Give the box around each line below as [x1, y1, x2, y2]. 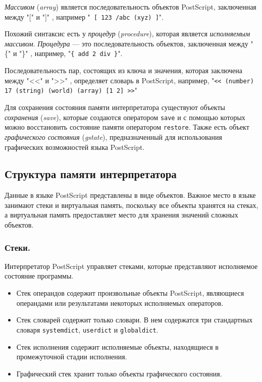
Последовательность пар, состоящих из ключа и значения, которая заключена [5, 65, 243, 76]
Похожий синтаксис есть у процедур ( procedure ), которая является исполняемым [5, 28, 250, 39]
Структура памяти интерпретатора [5, 166, 177, 182]
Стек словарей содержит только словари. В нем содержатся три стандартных [16, 314, 253, 325]
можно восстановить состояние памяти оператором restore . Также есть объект [5, 122, 249, 132]
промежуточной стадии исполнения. [16, 351, 127, 362]
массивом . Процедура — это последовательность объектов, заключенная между [5, 38, 248, 48]
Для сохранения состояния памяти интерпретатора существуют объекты [5, 102, 225, 112]
